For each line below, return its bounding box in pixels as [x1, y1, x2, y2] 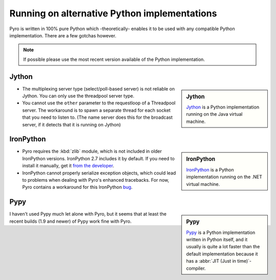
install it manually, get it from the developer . [22, 163, 114, 169]
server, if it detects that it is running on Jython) [22, 121, 121, 127]
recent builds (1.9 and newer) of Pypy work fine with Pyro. [9, 218, 132, 224]
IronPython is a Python [186, 166, 235, 173]
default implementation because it [186, 251, 258, 257]
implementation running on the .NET [186, 174, 263, 180]
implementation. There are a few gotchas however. [9, 32, 117, 38]
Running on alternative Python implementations [9, 8, 217, 19]
